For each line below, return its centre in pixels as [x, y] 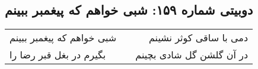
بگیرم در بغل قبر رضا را [58, 55]
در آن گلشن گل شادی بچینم [192, 55]
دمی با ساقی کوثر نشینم [198, 38]
